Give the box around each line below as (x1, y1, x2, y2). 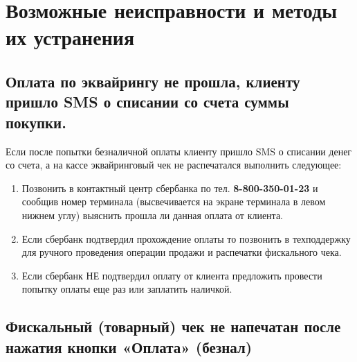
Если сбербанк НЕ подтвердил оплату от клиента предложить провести (21, 268, 322, 282)
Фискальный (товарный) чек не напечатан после (6, 316, 341, 337)
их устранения (6, 23, 135, 51)
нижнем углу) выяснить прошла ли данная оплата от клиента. (21, 207, 284, 222)
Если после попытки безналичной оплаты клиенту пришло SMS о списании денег (6, 144, 352, 158)
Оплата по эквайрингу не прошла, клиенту (6, 70, 300, 92)
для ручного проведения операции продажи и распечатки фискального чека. (21, 245, 342, 259)
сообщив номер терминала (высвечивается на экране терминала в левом (21, 194, 326, 209)
